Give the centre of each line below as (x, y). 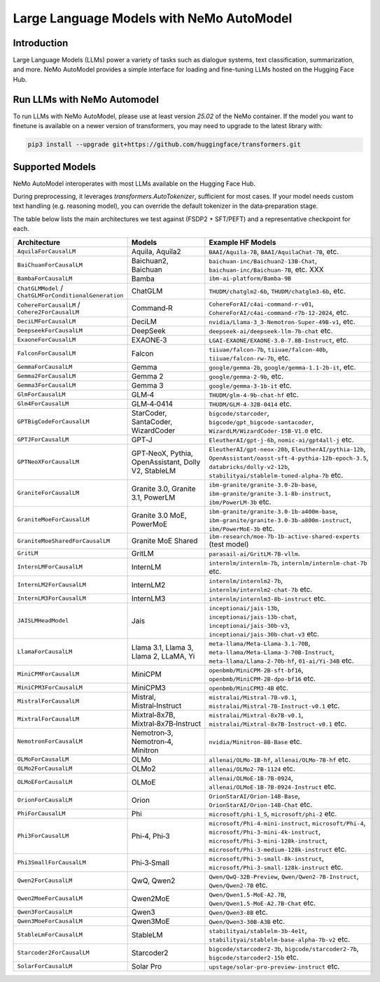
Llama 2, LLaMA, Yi (163, 656)
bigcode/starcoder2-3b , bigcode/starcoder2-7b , (284, 948)
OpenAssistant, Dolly (166, 462)
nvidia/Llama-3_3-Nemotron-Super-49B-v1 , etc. (282, 321)
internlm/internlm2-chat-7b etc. (261, 589)
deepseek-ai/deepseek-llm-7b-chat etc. (271, 330)
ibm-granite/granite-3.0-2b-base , (263, 484)
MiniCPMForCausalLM (48, 674)
